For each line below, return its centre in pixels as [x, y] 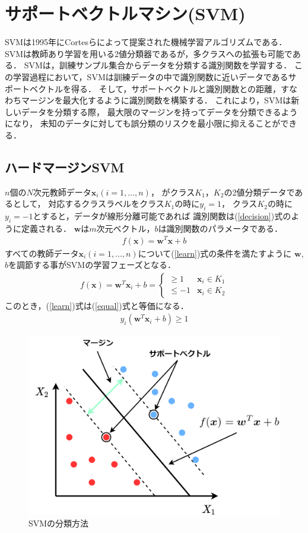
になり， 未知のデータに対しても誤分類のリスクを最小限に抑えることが [143, 123]
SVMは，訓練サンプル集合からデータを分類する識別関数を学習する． [158, 65]
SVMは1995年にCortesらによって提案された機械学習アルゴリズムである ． [146, 42]
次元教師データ [62, 192]
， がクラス [173, 192]
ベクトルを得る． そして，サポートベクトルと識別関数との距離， [155, 88]
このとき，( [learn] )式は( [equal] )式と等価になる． [97, 305]
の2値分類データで [259, 192]
